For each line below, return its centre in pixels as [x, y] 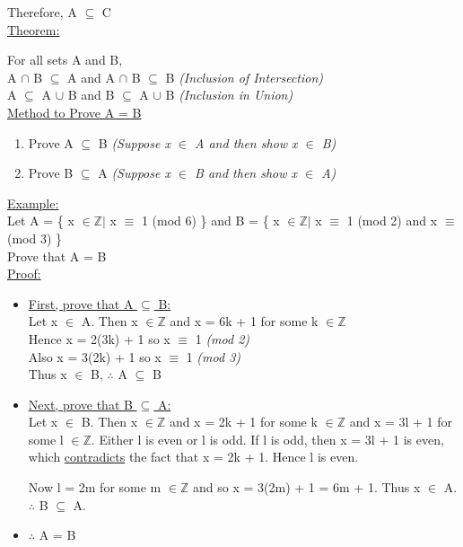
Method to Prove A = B [74, 112]
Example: [33, 203]
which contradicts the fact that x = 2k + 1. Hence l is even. [193, 457]
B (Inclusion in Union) [229, 95]
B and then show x [246, 173]
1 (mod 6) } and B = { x [210, 221]
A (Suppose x [134, 173]
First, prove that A [81, 303]
